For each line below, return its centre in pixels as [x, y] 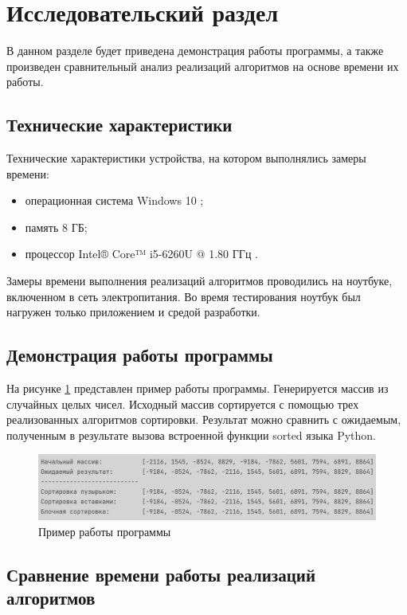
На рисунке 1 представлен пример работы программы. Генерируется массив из [198, 388]
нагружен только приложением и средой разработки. [133, 312]
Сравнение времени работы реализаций [161, 574]
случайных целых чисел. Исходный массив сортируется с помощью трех [183, 403]
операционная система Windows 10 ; [114, 200]
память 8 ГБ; [56, 227]
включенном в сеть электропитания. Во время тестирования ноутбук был [184, 296]
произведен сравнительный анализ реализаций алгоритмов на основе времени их [203, 66]
